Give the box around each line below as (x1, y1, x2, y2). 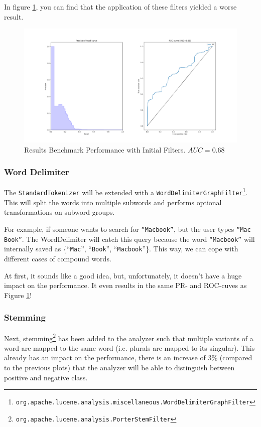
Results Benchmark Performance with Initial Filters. (24, 144, 186, 155)
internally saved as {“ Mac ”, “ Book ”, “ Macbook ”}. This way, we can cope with (4, 243, 238, 254)
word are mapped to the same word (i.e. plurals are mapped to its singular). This (4, 342, 255, 353)
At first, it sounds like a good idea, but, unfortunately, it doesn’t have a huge (4, 270, 242, 280)
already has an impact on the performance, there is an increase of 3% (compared (4, 352, 252, 363)
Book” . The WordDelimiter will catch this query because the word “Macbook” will (4, 233, 255, 244)
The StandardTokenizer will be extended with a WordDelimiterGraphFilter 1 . (4, 186, 248, 198)
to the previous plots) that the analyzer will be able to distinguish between (4, 362, 235, 372)
